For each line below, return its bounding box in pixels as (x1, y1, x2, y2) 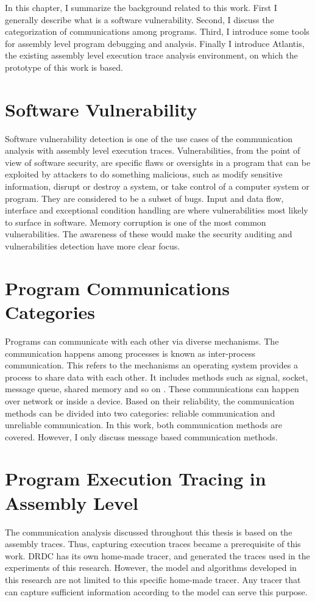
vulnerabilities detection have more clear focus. (5, 240, 180, 253)
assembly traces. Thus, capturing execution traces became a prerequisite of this (5, 537, 301, 550)
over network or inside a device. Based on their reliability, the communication (5, 394, 294, 407)
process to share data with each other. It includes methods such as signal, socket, (5, 370, 308, 383)
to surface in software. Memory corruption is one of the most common (5, 215, 266, 228)
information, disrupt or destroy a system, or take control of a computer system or (5, 180, 310, 193)
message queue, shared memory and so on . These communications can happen (5, 382, 299, 395)
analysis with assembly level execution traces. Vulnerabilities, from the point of (5, 144, 300, 157)
